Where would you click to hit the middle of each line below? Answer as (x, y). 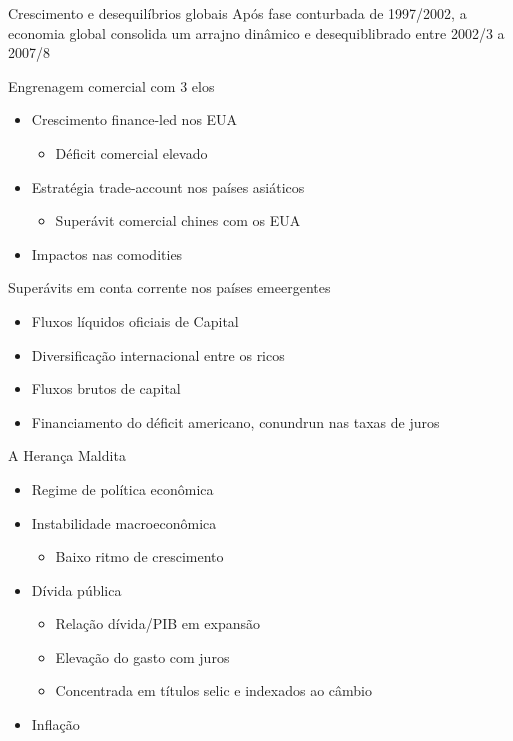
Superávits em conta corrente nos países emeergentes (169, 287)
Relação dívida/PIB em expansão (158, 623)
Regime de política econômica (122, 488)
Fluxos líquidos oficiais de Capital (135, 320)
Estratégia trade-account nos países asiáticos (168, 186)
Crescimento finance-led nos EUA (134, 119)
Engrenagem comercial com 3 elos (111, 85)
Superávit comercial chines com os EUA (178, 220)
